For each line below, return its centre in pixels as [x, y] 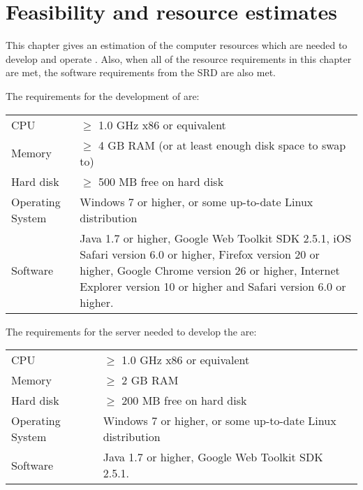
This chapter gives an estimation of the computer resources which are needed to [177, 45]
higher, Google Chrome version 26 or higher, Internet [210, 270]
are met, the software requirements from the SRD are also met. [141, 72]
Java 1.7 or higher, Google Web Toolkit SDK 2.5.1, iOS [216, 238]
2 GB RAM [150, 380]
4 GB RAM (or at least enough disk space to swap [222, 145]
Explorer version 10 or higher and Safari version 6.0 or [213, 286]
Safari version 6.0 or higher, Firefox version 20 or [200, 254]
